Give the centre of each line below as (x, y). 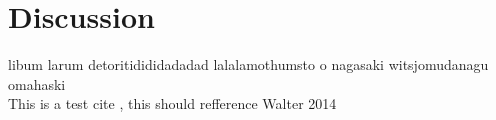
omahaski (37, 83)
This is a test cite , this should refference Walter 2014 (172, 103)
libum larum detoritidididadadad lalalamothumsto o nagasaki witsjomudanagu (248, 64)
